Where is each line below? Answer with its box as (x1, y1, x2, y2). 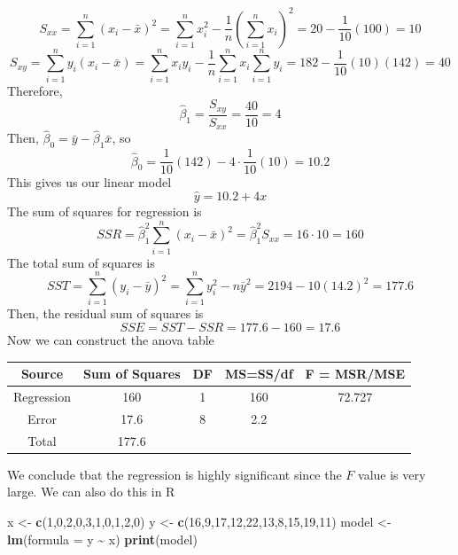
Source (20, 364, 64, 383)
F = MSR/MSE (305, 364, 406, 383)
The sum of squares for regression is (7, 202, 202, 221)
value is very (358, 465, 426, 483)
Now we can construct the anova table (7, 331, 214, 349)
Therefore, (7, 81, 63, 99)
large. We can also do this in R (7, 482, 175, 501)
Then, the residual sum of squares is (7, 304, 204, 323)
